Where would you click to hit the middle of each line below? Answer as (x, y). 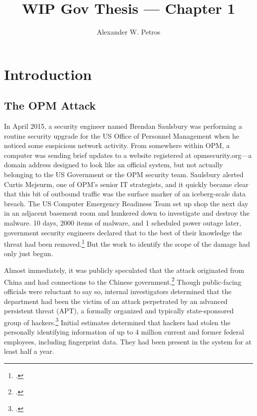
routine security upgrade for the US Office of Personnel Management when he (122, 135)
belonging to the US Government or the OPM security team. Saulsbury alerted (124, 174)
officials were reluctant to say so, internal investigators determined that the (118, 291)
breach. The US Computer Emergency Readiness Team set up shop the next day (126, 203)
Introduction (48, 74)
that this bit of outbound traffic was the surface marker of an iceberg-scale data (125, 194)
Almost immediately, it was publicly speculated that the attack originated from (124, 270)
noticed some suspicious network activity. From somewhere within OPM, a (117, 145)
